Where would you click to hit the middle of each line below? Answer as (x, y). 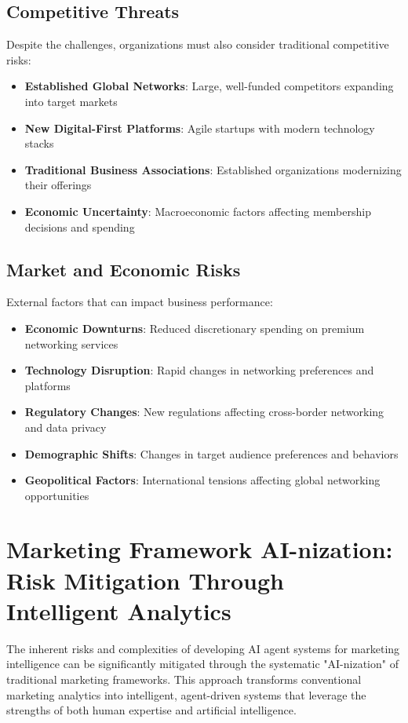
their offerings (58, 185)
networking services (71, 343)
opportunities (57, 495)
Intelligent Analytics (119, 610)
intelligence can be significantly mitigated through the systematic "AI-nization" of (202, 664)
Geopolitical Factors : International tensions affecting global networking (202, 480)
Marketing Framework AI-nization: (200, 549)
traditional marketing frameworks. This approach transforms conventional (184, 679)
